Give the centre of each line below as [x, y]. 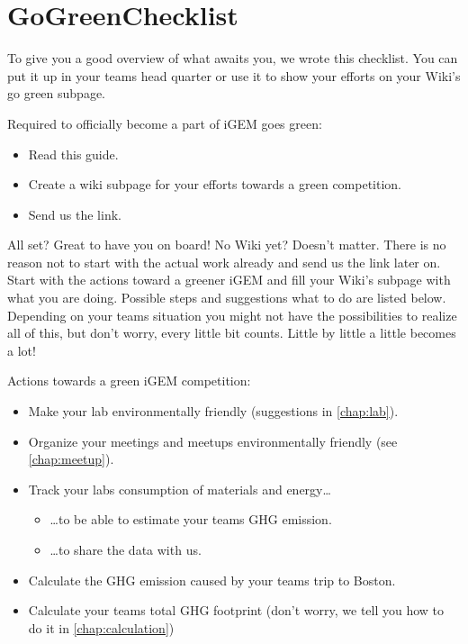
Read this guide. [73, 154]
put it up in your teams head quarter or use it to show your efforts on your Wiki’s [234, 75]
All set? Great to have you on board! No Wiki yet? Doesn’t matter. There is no [227, 245]
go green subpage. [57, 93]
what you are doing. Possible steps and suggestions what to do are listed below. [227, 298]
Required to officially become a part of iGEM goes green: [165, 123]
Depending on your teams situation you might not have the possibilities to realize [232, 315]
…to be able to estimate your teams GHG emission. [191, 519]
